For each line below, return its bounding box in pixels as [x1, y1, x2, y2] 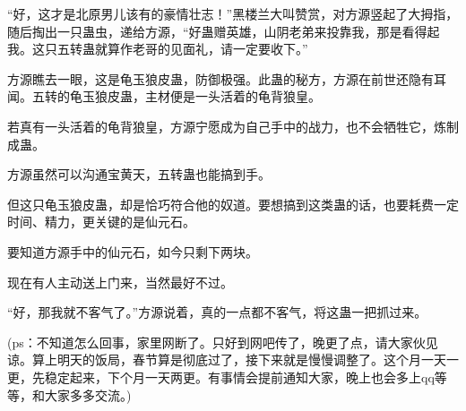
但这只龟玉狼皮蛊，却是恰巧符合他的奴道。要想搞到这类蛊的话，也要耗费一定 [7, 194, 459, 213]
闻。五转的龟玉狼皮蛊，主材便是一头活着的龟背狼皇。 [7, 87, 321, 106]
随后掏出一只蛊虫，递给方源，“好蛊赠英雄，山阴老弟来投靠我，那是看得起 [7, 21, 440, 40]
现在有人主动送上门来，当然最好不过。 [7, 272, 233, 291]
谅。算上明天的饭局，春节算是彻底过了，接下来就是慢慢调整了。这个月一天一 [7, 350, 459, 369]
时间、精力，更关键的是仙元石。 [7, 212, 195, 231]
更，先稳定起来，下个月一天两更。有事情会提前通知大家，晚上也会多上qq [7, 367, 435, 386]
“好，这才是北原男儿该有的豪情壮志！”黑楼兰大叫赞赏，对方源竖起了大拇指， [7, 4, 459, 22]
